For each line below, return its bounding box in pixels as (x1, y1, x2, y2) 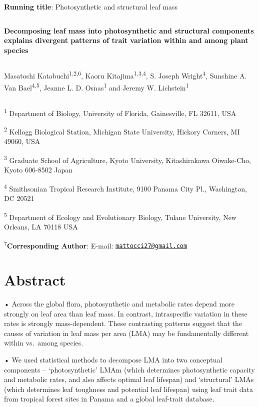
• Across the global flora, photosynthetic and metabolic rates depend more (4, 298, 234, 308)
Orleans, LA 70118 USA (4, 221, 78, 231)
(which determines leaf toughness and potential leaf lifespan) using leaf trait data (4, 383, 253, 394)
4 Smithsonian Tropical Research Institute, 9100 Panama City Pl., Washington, (4, 181, 247, 193)
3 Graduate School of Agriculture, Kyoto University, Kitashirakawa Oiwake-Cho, (4, 153, 251, 165)
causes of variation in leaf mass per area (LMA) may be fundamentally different (4, 327, 249, 338)
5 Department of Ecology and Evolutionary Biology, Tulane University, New (4, 210, 236, 222)
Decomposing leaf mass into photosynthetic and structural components (4, 25, 254, 35)
